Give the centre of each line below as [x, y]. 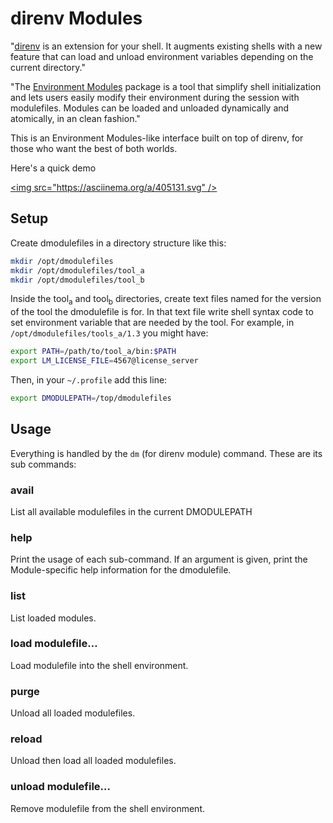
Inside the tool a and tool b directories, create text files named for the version [166, 300]
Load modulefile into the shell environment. [99, 665]
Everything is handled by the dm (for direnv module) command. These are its [166, 453]
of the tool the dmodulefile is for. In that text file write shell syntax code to [162, 312]
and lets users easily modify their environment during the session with [155, 97]
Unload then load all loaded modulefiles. [93, 761]
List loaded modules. [53, 618]
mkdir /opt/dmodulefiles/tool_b [77, 280]
